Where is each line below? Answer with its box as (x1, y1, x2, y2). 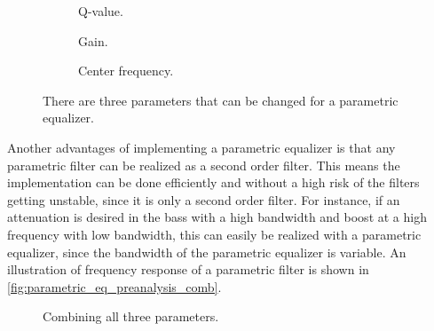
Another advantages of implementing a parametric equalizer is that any (7, 138, 396, 156)
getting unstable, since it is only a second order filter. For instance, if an (7, 190, 400, 209)
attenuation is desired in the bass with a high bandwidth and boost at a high (7, 208, 427, 226)
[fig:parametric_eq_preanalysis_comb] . (7, 277, 222, 296)
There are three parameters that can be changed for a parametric (43, 91, 398, 109)
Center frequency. (78, 61, 174, 80)
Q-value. (78, 2, 123, 20)
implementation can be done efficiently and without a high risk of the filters (7, 173, 420, 192)
